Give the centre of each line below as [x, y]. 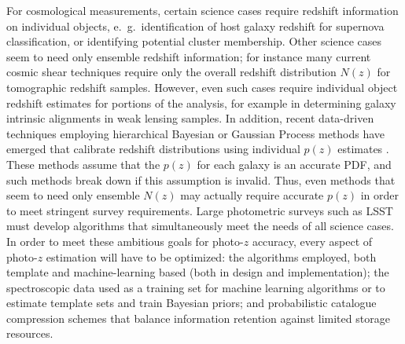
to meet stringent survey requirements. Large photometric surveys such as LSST [200, 210]
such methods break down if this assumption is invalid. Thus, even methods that [201, 179]
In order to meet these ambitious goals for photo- [125, 241]
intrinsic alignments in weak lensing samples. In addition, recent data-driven [190, 118]
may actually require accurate [252, 195]
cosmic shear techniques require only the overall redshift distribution [171, 72]
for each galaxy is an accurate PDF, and [294, 164]
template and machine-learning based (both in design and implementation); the [198, 272]
